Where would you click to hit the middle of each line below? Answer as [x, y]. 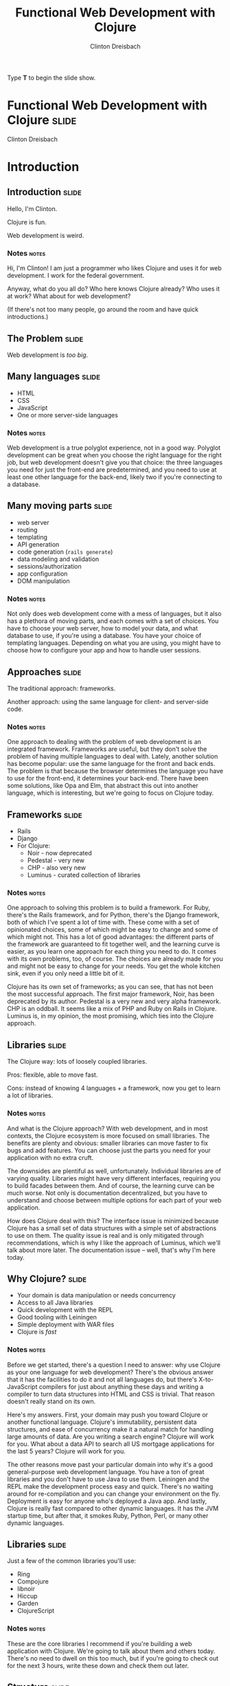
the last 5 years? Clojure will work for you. [66, 1451]
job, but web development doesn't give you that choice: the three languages [115, 463]
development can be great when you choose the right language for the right [114, 455]
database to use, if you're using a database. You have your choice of [104, 636]
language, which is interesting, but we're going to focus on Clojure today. [111, 793]
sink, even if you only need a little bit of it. [66, 974]
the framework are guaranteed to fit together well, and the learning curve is [114, 944]
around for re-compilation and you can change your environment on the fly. [114, 1493]
